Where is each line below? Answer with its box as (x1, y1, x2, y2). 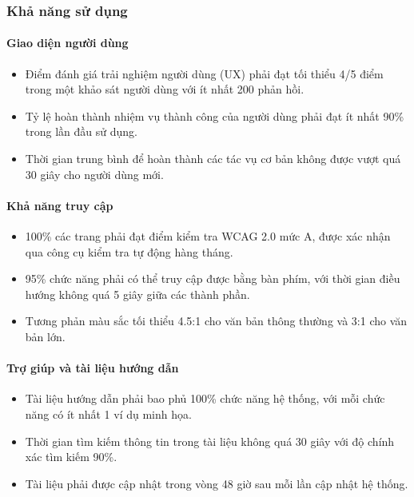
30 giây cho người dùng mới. (25, 165, 164, 182)
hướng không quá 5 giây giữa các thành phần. (25, 285, 250, 302)
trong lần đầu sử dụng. (25, 123, 137, 140)
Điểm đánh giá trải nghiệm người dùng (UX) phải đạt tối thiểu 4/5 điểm (25, 65, 384, 82)
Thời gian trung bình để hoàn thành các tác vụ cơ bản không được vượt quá (25, 150, 401, 167)
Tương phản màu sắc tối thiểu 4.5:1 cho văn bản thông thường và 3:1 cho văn (25, 312, 408, 329)
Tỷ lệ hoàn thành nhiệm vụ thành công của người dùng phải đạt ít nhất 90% (25, 107, 404, 124)
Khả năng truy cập (6, 197, 113, 213)
